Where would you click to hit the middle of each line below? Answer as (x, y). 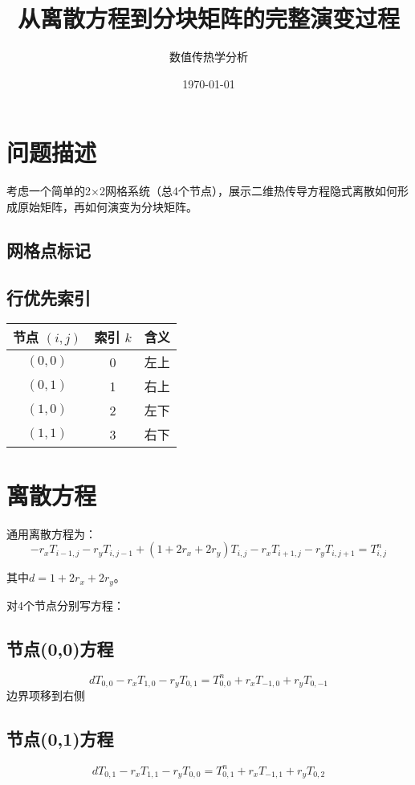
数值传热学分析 (209, 57)
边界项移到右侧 (46, 695)
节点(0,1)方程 (60, 739)
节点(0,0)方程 (60, 648)
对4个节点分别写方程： (65, 605)
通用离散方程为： (51, 533)
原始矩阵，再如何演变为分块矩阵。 (107, 206)
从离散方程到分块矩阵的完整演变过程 (208, 18)
